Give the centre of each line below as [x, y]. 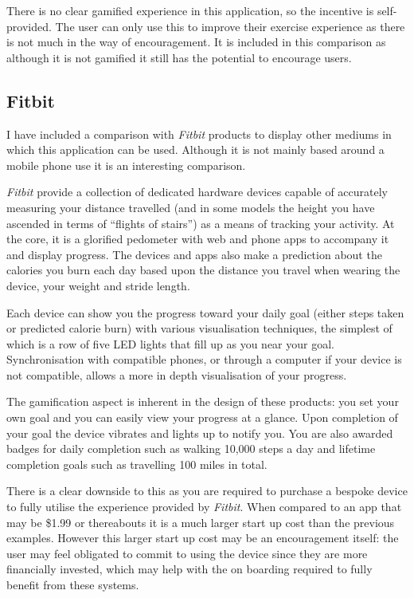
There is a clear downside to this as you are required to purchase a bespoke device [207, 491]
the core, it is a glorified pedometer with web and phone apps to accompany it [198, 239]
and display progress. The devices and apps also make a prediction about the [194, 254]
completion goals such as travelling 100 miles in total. [137, 464]
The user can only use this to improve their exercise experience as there [230, 26]
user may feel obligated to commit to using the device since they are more [187, 553]
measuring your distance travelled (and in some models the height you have [191, 207]
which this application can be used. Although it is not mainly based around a [195, 149]
